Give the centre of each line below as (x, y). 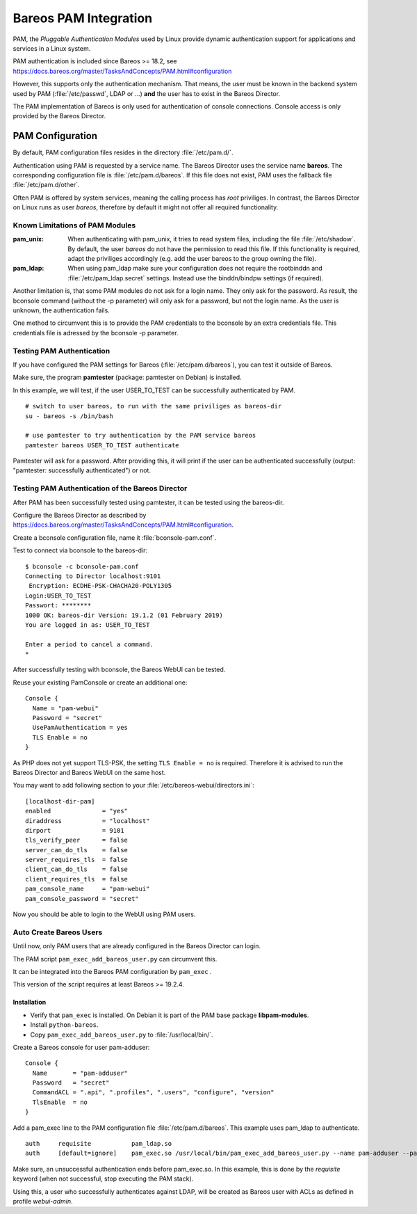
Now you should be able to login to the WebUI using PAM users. (104, 914)
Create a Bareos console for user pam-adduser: (81, 1047)
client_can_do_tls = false (77, 869)
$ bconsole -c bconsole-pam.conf (82, 566)
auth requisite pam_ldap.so (99, 1144)
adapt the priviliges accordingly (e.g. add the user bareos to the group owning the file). (192, 259)
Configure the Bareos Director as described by (80, 515)
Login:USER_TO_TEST (58, 596)
